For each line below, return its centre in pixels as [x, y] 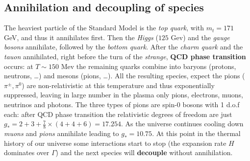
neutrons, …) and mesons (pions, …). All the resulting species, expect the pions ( [125, 76]
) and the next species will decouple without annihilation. [144, 152]
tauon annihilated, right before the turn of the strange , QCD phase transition [125, 56]
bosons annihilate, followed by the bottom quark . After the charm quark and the [124, 47]
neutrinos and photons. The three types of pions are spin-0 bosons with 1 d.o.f [122, 104]
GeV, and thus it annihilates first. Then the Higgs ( [81, 37]
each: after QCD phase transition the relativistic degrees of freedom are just [118, 114]
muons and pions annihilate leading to [62, 133]
